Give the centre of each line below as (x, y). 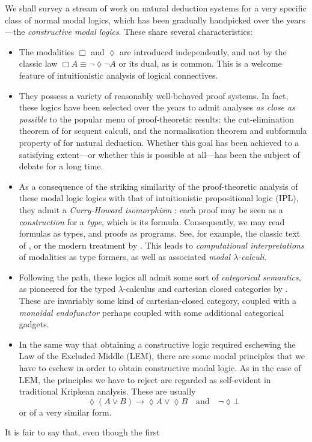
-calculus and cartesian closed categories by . (206, 289)
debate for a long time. (61, 166)
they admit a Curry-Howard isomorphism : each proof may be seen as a (151, 209)
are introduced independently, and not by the (203, 51)
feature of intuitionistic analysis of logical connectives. (118, 75)
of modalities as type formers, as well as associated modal (125, 257)
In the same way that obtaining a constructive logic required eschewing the (157, 344)
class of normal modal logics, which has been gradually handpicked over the (144, 20)
